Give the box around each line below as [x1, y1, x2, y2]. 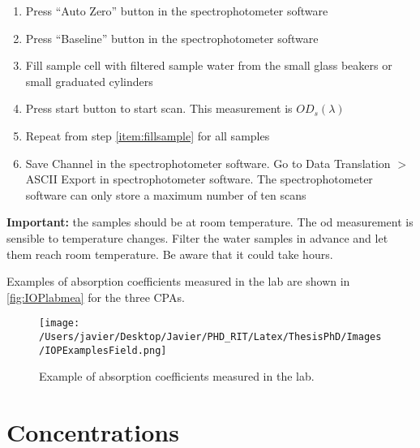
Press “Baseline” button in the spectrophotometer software [25, 29, 319, 46]
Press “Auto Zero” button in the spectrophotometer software [25, 2, 328, 19]
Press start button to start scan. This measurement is [25, 100, 293, 117]
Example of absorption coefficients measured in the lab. [39, 368, 315, 385]
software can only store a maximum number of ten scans [25, 186, 306, 203]
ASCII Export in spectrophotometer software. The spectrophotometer [25, 170, 373, 187]
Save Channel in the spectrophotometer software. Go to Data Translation [25, 154, 391, 171]
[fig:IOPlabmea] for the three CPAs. [6, 288, 185, 305]
